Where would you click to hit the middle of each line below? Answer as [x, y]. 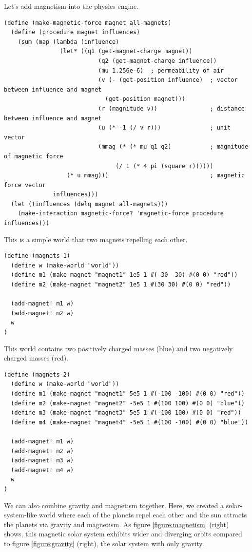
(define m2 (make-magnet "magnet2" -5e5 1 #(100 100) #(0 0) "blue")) [128, 403]
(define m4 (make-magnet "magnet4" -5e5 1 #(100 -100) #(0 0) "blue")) [130, 422]
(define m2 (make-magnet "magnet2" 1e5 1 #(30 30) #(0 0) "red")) [121, 285]
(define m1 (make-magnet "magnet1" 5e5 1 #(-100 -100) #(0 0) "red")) [128, 393]
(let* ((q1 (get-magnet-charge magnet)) [126, 51]
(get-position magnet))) [145, 99]
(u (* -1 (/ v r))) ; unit [165, 128]
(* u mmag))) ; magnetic [155, 176]
